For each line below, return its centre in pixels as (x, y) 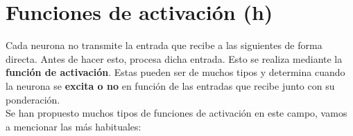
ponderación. (33, 99)
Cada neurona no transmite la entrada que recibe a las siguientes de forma (164, 45)
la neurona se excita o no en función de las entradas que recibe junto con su (170, 85)
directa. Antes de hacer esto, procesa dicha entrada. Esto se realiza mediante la (174, 58)
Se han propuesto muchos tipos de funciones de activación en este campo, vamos (176, 113)
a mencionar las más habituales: (74, 126)
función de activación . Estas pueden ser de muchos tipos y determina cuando (175, 72)
